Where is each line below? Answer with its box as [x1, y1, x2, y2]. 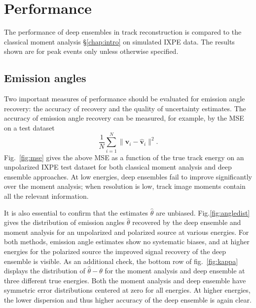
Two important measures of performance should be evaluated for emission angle [4, 93, 245, 104]
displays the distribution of [4, 265, 85, 276]
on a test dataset [4, 122, 55, 132]
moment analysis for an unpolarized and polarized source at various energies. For [4, 226, 249, 237]
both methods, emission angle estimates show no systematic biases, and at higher [4, 236, 250, 247]
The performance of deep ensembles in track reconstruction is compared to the [4, 27, 242, 37]
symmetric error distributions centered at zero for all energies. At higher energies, [4, 285, 251, 295]
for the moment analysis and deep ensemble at [105, 265, 245, 276]
